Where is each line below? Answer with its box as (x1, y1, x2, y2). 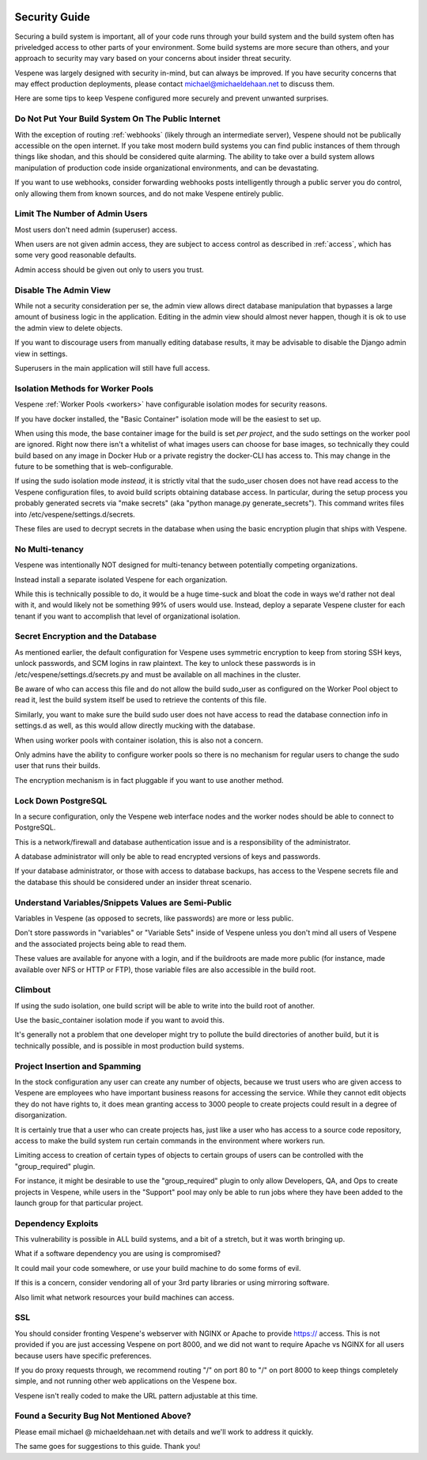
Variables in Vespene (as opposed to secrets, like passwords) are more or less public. (14, 913, 294, 923)
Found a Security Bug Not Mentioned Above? (14, 1410, 191, 1421)
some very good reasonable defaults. (14, 250, 137, 260)
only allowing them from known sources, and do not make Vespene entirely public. (14, 188, 284, 198)
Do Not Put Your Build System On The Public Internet (14, 113, 221, 124)
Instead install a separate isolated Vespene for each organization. (14, 574, 229, 584)
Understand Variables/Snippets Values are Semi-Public (14, 897, 232, 908)
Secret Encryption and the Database (14, 631, 157, 642)
